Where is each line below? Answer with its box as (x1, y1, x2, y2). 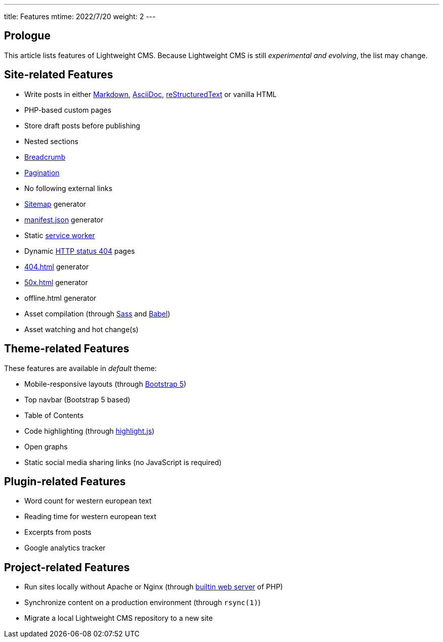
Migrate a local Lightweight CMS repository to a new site (24, 614, 213, 623)
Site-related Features (4, 68, 113, 81)
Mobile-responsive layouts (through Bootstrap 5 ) (24, 379, 187, 388)
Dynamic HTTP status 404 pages (24, 246, 135, 255)
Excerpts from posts (24, 528, 92, 537)
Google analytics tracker (24, 543, 106, 553)
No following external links (24, 184, 113, 193)
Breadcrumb (24, 152, 66, 161)
